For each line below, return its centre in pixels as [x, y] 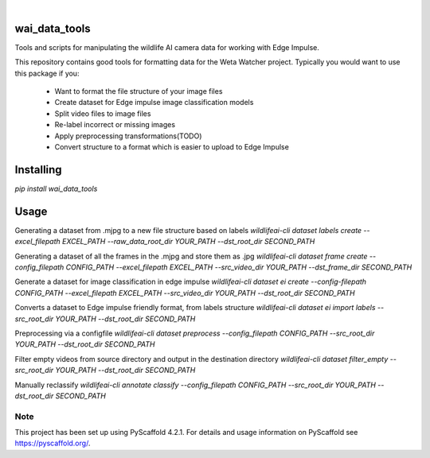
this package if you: [47, 73]
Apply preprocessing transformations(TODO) [128, 136]
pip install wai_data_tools [56, 188]
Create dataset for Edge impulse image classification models [154, 103]
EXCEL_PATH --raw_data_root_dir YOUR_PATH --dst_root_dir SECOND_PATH [188, 242]
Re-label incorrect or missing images [115, 125]
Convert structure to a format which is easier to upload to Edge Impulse [172, 147]
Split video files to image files [103, 113]
